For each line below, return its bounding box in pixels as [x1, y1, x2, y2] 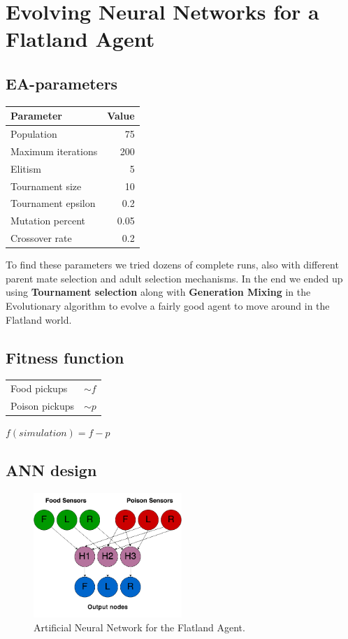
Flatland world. [6, 312, 72, 326]
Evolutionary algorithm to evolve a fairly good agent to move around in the [6, 299, 330, 313]
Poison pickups [10, 399, 74, 413]
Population [10, 127, 57, 141]
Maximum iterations [10, 143, 98, 158]
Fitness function [6, 346, 124, 368]
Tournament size [10, 178, 82, 193]
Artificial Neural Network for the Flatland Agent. [34, 620, 245, 635]
